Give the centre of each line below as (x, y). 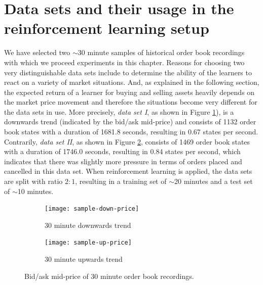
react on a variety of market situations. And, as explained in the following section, (132, 82)
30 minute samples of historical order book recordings (161, 52)
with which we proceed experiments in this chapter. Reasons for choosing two (124, 62)
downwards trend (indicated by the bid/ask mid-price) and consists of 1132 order (130, 122)
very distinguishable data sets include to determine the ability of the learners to (128, 72)
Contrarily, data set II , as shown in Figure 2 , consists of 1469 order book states (127, 141)
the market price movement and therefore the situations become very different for (131, 102)
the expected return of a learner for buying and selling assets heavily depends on (129, 92)
